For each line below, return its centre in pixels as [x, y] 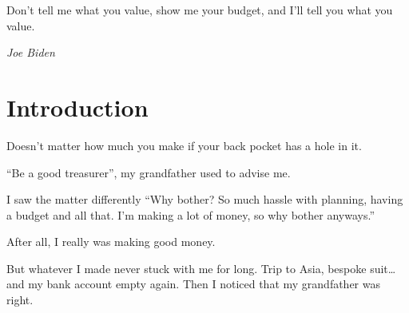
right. [20, 300]
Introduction [77, 107]
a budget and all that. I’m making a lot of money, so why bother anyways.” [191, 214]
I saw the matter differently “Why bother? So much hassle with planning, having [205, 199]
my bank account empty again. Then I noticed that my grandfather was [204, 284]
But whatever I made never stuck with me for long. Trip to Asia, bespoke [187, 268]
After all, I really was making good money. [111, 242]
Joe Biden [31, 52]
